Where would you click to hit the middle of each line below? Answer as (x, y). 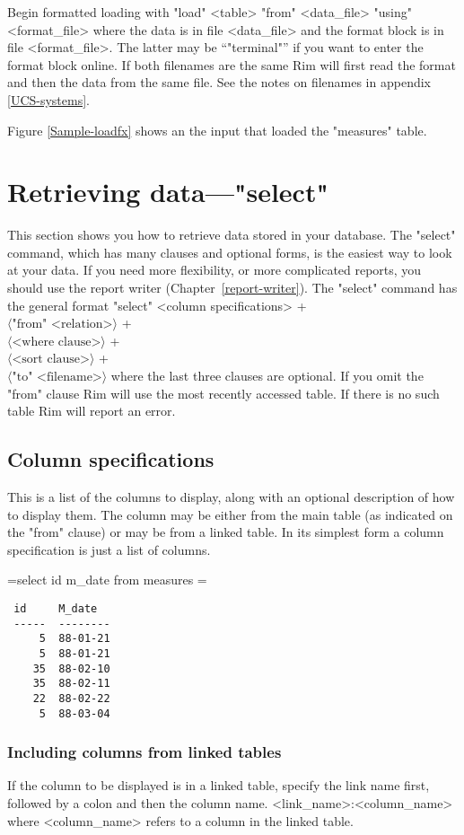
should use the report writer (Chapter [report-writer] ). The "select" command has (232, 288)
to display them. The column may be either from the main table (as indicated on (230, 514)
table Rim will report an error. (92, 411)
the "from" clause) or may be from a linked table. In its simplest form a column (226, 532)
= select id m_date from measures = (107, 580)
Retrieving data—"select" (168, 192)
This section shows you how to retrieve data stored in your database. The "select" (232, 235)
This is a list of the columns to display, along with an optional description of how (231, 497)
